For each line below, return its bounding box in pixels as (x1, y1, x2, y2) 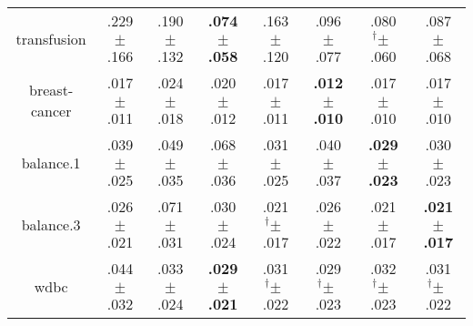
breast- (29, 79, 74, 100)
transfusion (15, 27, 86, 49)
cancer (30, 100, 72, 121)
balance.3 (21, 213, 81, 235)
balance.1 (21, 151, 81, 173)
